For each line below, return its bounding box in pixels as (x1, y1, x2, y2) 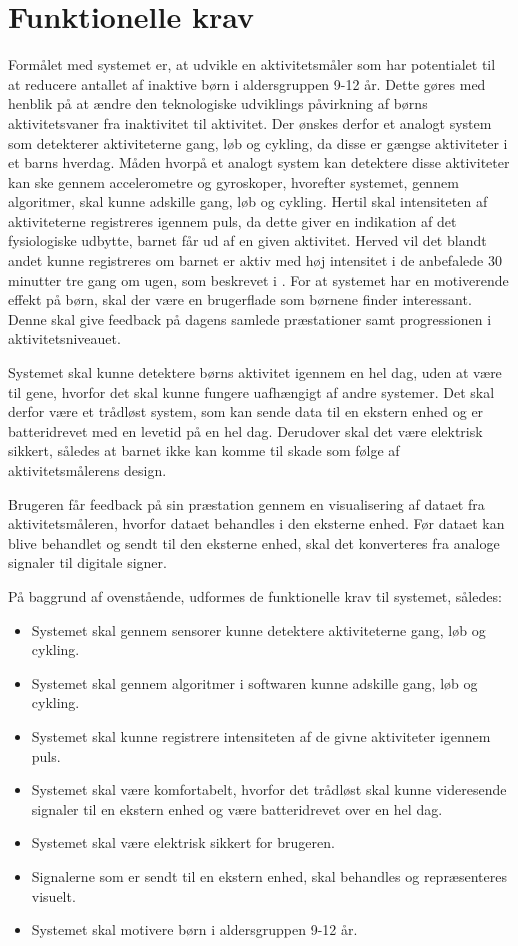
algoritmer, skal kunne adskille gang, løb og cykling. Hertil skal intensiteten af (8, 191, 488, 212)
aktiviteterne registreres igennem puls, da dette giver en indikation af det (8, 210, 457, 231)
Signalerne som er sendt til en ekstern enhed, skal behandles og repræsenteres (31, 865, 507, 886)
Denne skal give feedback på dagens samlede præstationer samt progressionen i (8, 308, 492, 329)
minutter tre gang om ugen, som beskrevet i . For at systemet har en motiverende (8, 269, 509, 290)
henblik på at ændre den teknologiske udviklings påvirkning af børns (8, 93, 428, 114)
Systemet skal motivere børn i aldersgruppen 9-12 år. (31, 919, 358, 940)
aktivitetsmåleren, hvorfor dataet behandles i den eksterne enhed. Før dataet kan (8, 513, 505, 534)
